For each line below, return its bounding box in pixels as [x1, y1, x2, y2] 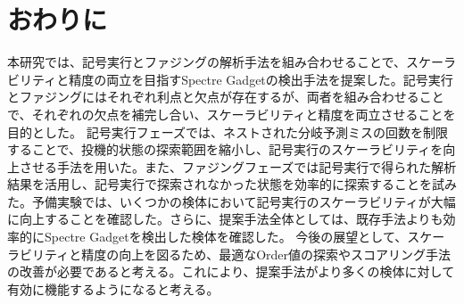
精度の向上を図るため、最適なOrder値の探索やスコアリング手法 [81, 244, 452, 263]
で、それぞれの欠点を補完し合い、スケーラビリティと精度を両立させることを [7, 104, 456, 123]
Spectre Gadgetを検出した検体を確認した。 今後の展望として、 [44, 227, 408, 246]
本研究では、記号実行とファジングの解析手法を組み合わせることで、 [7, 53, 407, 71]
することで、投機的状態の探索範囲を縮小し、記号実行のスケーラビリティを [7, 140, 443, 159]
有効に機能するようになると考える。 [7, 279, 220, 298]
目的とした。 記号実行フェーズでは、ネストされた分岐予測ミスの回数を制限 [7, 122, 448, 141]
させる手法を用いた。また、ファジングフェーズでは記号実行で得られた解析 [19, 157, 457, 176]
